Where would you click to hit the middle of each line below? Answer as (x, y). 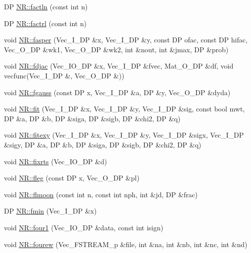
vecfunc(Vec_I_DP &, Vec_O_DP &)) (64, 75)
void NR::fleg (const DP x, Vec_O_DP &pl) (72, 178)
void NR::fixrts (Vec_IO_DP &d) (56, 161)
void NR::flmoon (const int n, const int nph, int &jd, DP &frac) (101, 194)
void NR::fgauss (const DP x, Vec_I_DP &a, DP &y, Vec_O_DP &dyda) (117, 92)
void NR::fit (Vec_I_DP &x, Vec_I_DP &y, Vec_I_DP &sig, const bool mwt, (125, 109)
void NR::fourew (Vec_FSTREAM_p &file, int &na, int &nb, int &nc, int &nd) (126, 244)
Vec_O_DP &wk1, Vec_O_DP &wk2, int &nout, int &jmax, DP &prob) (116, 49)
